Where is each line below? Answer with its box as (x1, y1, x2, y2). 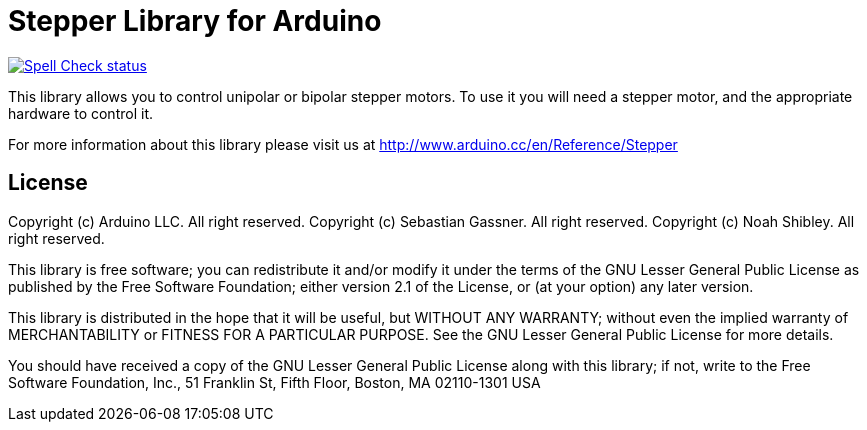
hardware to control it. (8, 104, 153, 122)
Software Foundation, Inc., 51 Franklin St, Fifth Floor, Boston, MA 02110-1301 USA (8, 373, 541, 391)
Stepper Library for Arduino (8, 4, 382, 38)
